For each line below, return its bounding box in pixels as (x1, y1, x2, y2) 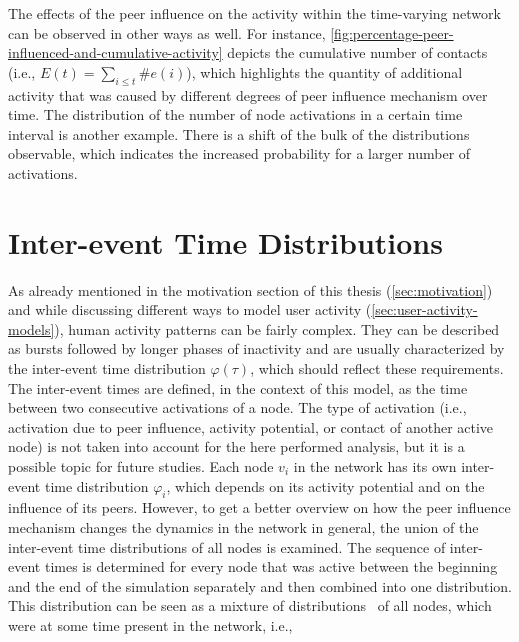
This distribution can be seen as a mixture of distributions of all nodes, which (8, 595, 492, 616)
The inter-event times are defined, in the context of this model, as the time (8, 377, 468, 398)
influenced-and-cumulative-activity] (8, 42, 223, 63)
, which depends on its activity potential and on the (166, 475, 485, 496)
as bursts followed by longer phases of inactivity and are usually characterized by (8, 338, 505, 359)
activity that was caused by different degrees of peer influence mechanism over (8, 84, 488, 105)
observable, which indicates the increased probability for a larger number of (8, 143, 471, 164)
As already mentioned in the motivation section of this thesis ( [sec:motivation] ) (8, 279, 493, 300)
